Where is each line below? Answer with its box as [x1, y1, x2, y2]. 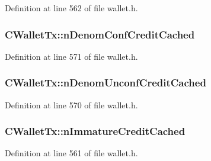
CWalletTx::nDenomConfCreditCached [5, 27, 195, 41]
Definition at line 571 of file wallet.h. [5, 50, 138, 62]
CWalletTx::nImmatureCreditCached [5, 124, 186, 139]
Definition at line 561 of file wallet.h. [5, 147, 138, 159]
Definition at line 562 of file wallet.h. [5, 2, 138, 14]
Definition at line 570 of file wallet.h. [5, 98, 138, 111]
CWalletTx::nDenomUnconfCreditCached [5, 75, 206, 90]
